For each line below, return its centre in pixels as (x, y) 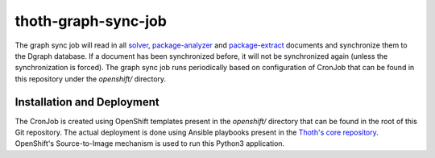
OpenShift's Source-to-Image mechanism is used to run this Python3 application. (150, 143)
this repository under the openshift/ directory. (91, 79)
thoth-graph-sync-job (91, 21)
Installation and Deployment (87, 102)
